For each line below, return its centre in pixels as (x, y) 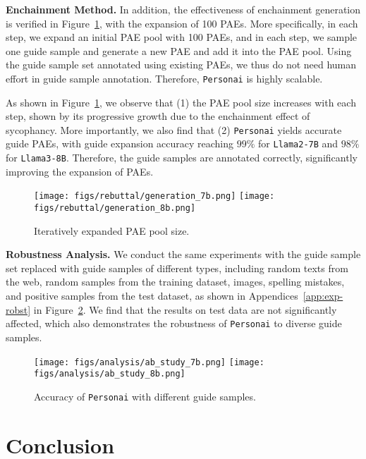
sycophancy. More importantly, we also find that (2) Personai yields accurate (174, 129)
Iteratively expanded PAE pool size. (112, 230)
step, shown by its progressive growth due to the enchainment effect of (158, 116)
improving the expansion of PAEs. (80, 171)
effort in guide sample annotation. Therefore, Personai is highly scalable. (164, 78)
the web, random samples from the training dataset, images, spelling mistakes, (175, 282)
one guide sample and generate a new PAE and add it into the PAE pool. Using (179, 50)
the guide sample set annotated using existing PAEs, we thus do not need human (181, 65)
